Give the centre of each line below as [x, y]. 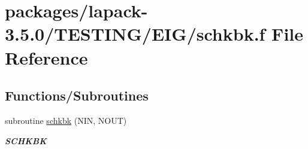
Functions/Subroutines [77, 95]
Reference [46, 57]
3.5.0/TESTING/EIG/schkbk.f [135, 34]
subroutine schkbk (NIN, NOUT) [66, 120]
